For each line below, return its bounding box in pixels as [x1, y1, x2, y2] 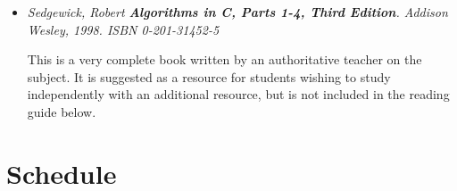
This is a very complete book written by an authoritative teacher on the [27, 50, 422, 69]
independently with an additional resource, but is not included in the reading [27, 85, 450, 104]
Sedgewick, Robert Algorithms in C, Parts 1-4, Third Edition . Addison [27, 3, 448, 21]
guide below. [27, 102, 96, 120]
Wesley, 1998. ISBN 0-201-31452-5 [27, 20, 220, 38]
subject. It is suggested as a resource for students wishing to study [27, 67, 391, 86]
